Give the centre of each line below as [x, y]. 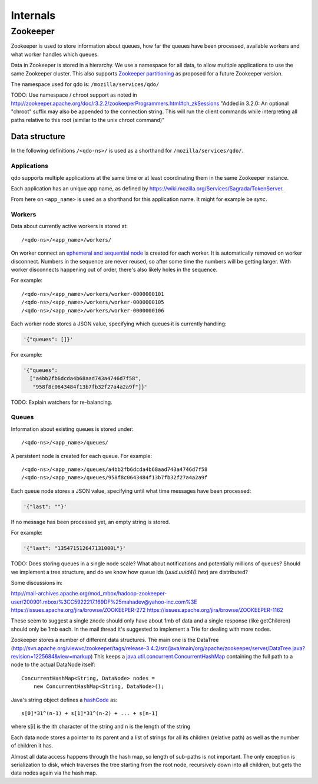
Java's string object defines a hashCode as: [64, 700]
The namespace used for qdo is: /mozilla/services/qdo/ [85, 84]
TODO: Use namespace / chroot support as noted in [74, 95]
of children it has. [32, 746]
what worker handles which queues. [55, 54]
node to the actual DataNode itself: [53, 665]
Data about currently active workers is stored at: [69, 226]
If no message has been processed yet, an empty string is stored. [90, 522]
